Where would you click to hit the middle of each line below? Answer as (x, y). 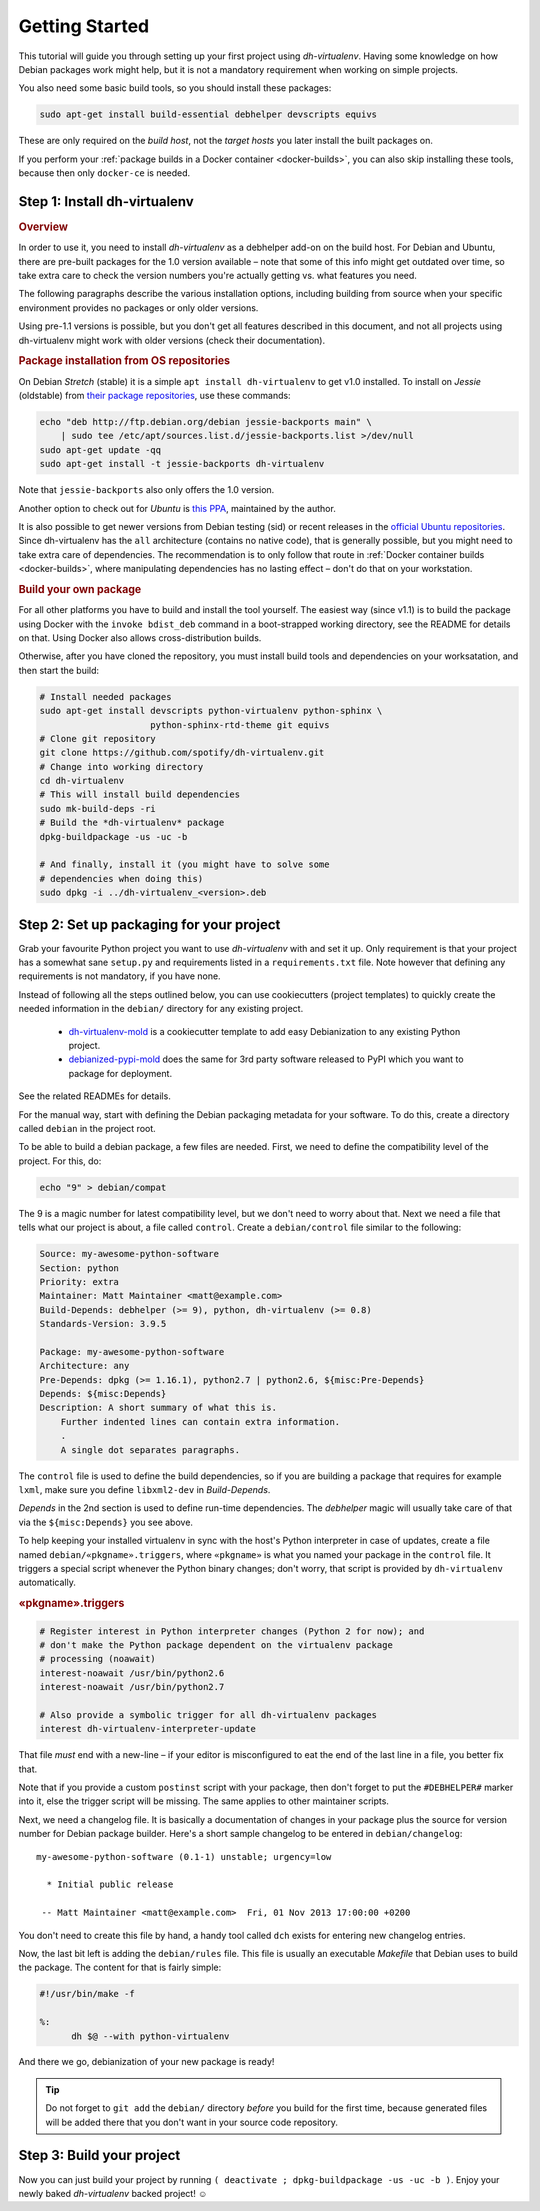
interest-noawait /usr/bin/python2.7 (132, 1687)
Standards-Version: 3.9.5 (103, 1324)
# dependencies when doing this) (121, 878)
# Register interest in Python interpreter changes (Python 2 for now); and (232, 1631)
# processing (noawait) (98, 1659)
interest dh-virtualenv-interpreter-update (148, 1729)
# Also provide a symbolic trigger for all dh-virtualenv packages (208, 1714)
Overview (43, 227)
